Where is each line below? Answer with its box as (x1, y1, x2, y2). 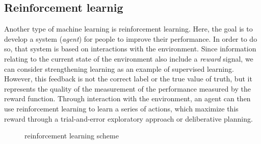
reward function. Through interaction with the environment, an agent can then (4, 93, 251, 104)
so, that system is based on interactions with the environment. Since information (4, 43, 256, 54)
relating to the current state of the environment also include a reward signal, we (4, 53, 253, 64)
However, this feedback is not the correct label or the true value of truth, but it (4, 73, 252, 84)
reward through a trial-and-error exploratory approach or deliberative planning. (4, 113, 253, 124)
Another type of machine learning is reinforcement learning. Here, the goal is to (4, 23, 253, 34)
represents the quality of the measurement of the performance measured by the (4, 83, 251, 94)
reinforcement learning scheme (24, 130, 119, 141)
